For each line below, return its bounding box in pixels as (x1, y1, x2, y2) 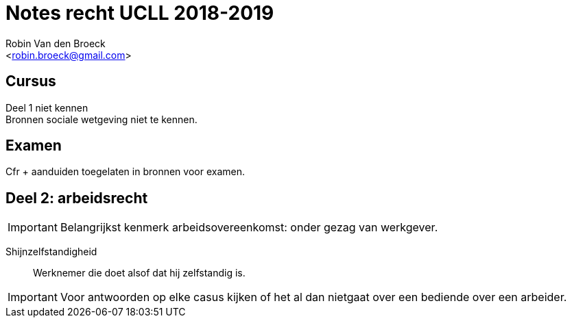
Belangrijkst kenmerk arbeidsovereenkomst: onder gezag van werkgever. (60, 220, 438, 235)
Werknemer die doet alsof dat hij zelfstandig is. (33, 267, 246, 279)
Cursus (5, 73, 56, 90)
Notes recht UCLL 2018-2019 (5, 1, 274, 25)
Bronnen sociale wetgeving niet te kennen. (5, 113, 198, 125)
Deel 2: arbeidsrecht (5, 189, 148, 207)
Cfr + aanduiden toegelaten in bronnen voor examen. (5, 166, 246, 178)
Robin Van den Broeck (5, 37, 106, 49)
